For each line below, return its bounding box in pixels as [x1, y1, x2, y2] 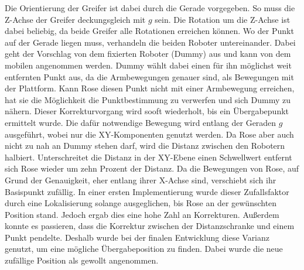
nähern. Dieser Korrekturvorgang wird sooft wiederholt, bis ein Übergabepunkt [5, 105, 289, 117]
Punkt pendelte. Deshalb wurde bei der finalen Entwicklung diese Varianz [5, 231, 270, 243]
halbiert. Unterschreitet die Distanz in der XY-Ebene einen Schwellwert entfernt [5, 151, 292, 163]
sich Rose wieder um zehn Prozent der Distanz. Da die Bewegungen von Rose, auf [5, 162, 299, 175]
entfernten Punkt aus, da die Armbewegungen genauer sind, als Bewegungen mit [5, 70, 294, 83]
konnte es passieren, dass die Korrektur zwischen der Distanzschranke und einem [5, 220, 295, 232]
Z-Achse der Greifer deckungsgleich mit [5, 13, 146, 25]
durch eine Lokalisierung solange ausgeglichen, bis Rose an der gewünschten [5, 197, 277, 209]
